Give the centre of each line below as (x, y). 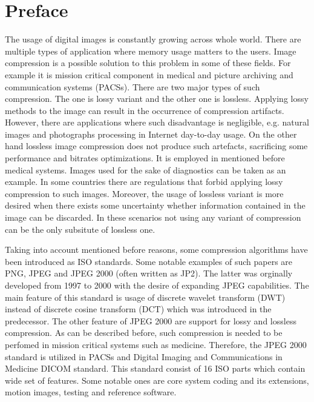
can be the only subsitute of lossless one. (80, 229)
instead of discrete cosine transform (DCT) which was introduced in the (138, 309)
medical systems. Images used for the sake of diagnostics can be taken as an (146, 169)
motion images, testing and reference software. (91, 392)
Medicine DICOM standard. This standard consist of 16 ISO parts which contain (155, 368)
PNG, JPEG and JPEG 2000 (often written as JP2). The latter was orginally (149, 273)
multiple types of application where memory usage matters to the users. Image (151, 51)
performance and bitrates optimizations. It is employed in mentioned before (145, 158)
